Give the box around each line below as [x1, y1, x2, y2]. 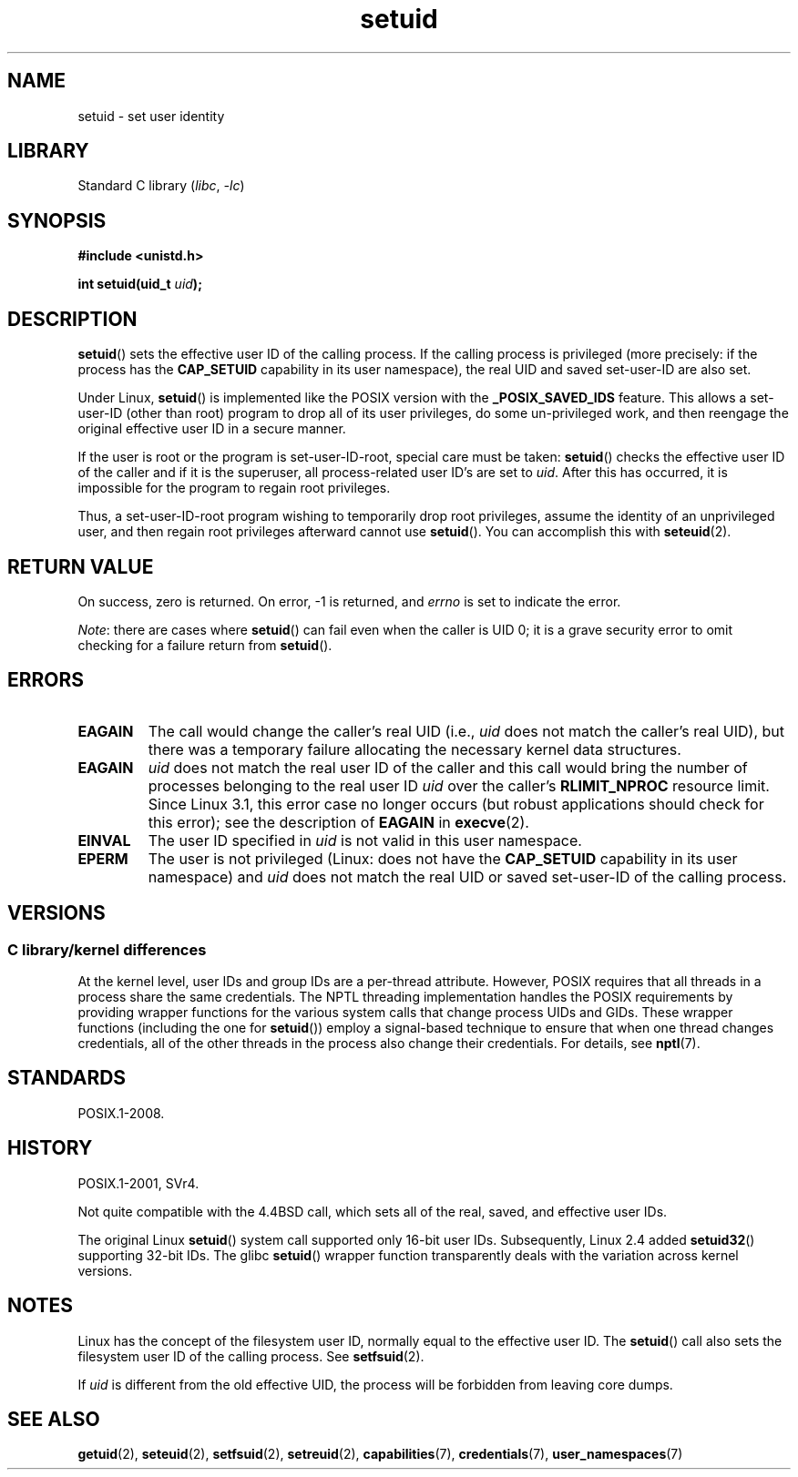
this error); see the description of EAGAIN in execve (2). [148, 812, 529, 831]
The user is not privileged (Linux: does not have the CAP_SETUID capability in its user [148, 849, 738, 868]
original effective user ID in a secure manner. [77, 421, 346, 437]
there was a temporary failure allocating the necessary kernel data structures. [148, 739, 681, 759]
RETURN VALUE [7, 555, 154, 578]
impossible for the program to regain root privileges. [77, 480, 391, 496]
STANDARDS [7, 1066, 127, 1090]
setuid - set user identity [77, 107, 225, 124]
